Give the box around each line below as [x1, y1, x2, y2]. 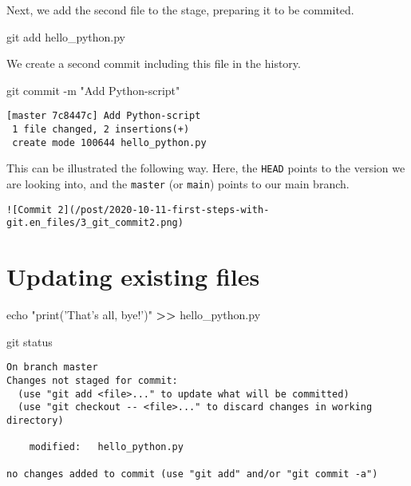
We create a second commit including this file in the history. [6, 55, 301, 72]
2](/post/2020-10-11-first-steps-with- [57, 203, 270, 215]
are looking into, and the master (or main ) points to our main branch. [6, 176, 350, 192]
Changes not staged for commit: [6, 374, 178, 386]
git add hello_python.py [6, 28, 125, 45]
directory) [6, 414, 64, 426]
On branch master [6, 362, 98, 373]
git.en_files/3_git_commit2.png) [6, 217, 184, 229]
